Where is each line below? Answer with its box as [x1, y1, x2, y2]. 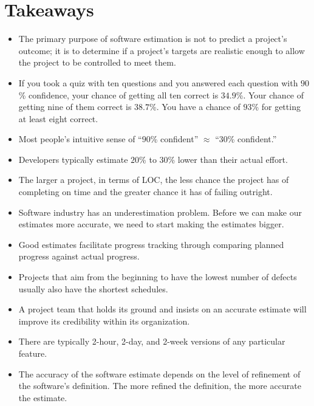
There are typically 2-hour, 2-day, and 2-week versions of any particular [18, 335, 285, 348]
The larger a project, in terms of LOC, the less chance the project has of [18, 173, 289, 186]
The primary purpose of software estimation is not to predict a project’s [18, 32, 287, 45]
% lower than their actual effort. [168, 153, 288, 165]
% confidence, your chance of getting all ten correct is [18, 88, 219, 101]
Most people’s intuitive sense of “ [18, 132, 142, 145]
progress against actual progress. [18, 250, 140, 263]
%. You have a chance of [149, 100, 241, 113]
